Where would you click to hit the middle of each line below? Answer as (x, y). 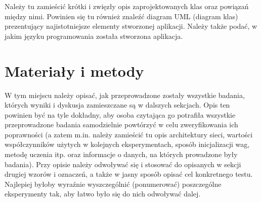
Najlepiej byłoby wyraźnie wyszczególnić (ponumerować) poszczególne (113, 184)
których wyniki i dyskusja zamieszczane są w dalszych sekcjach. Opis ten (117, 105)
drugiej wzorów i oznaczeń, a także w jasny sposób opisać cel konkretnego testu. (129, 174)
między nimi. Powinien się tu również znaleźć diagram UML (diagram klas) (121, 16)
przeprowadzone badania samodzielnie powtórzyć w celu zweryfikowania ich (121, 124)
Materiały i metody (74, 70)
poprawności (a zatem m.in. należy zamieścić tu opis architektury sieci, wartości (129, 134)
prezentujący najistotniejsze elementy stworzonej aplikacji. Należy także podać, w (131, 26)
